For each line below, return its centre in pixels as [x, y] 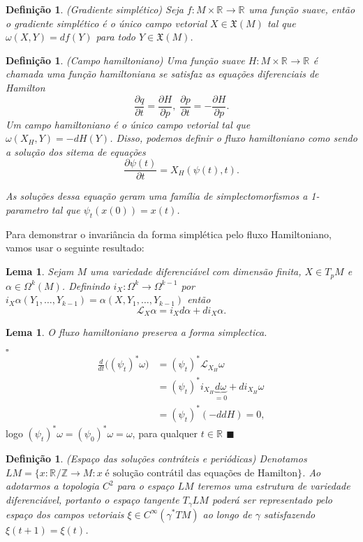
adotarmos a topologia [52, 486]
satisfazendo [289, 514]
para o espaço [146, 486]
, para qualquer [165, 433]
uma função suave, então [302, 9]
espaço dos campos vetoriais [65, 514]
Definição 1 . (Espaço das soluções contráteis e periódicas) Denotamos [156, 459]
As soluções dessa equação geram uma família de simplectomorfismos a [157, 196]
